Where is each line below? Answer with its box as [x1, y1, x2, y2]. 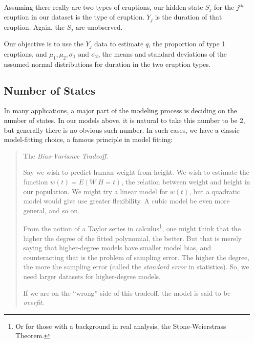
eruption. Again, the [4, 21, 65, 32]
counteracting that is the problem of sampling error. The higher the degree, [23, 252, 250, 262]
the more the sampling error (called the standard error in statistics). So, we [23, 262, 249, 272]
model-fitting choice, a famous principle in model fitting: [4, 134, 173, 144]
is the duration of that [155, 12, 222, 22]
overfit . [23, 297, 44, 307]
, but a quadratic [189, 186, 240, 196]
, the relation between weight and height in [121, 176, 250, 186]
